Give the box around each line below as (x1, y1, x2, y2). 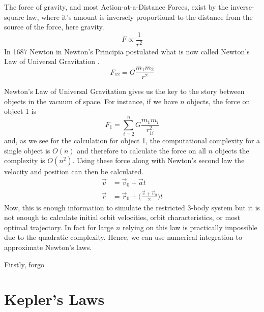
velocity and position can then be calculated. (4, 166, 144, 177)
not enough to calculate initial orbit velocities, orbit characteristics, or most (4, 212, 241, 223)
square (4, 11, 24, 22)
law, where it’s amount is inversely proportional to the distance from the (26, 11, 253, 22)
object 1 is (4, 106, 37, 116)
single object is (4, 145, 50, 155)
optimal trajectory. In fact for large (4, 222, 114, 232)
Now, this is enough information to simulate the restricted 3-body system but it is (4, 202, 260, 212)
